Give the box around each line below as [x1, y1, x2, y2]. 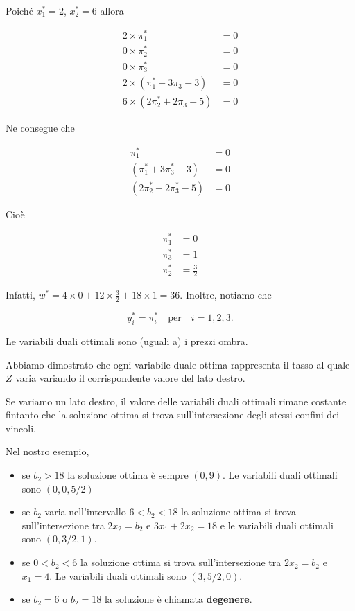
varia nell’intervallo [44, 504, 126, 519]
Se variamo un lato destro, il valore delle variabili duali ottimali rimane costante [6, 393, 347, 408]
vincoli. [6, 420, 36, 435]
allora [100, 3, 124, 17]
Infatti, [6, 287, 35, 302]
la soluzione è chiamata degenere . [104, 592, 252, 606]
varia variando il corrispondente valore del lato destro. [15, 371, 245, 385]
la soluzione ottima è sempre [67, 468, 189, 482]
